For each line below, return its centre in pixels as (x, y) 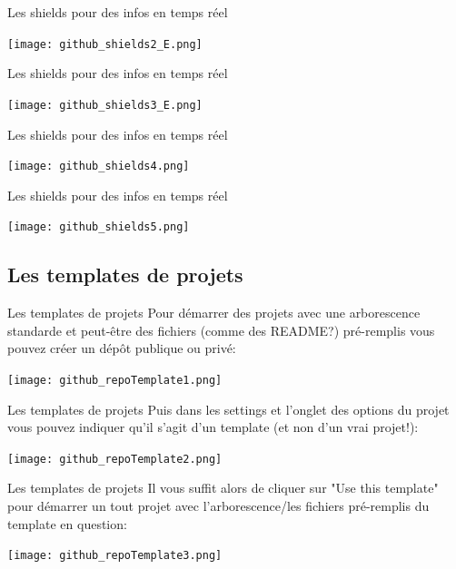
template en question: (67, 523)
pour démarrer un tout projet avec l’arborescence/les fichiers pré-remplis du (218, 506)
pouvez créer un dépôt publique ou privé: (122, 348)
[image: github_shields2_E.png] (105, 44)
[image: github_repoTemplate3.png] (115, 556)
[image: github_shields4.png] (99, 167)
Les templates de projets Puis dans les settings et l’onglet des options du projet (228, 409)
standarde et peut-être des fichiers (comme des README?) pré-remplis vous (221, 330)
